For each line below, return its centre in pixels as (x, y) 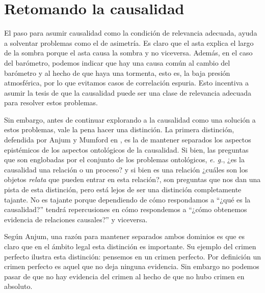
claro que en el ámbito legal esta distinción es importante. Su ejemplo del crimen (130, 246)
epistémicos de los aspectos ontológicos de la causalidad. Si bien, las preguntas (126, 149)
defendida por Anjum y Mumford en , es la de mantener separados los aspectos (128, 140)
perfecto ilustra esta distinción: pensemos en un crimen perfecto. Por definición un (133, 256)
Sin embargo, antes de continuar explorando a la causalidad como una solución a (130, 119)
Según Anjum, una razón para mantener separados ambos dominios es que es (124, 236)
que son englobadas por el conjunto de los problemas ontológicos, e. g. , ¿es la (124, 159)
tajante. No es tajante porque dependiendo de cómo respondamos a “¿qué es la (127, 199)
